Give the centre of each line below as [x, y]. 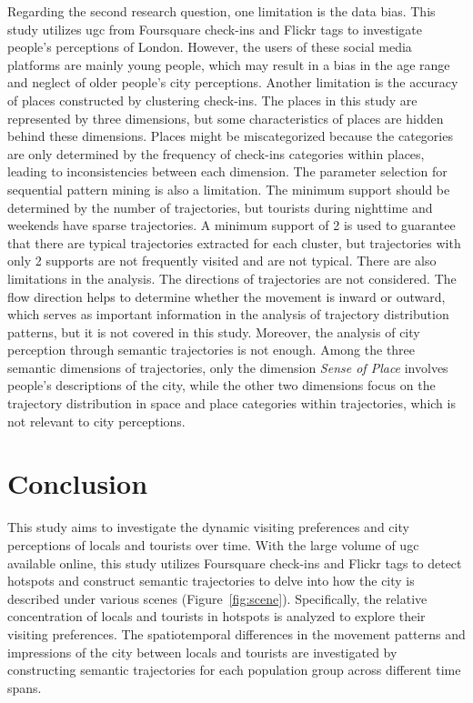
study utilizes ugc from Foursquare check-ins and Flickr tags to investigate [215, 29]
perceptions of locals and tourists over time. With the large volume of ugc [213, 544]
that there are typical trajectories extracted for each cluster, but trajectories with [234, 242]
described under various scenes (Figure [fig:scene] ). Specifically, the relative [217, 598]
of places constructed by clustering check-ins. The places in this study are [212, 100]
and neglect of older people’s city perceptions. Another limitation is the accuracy [233, 82]
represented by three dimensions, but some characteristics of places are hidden [226, 118]
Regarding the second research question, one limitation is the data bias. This [221, 11]
